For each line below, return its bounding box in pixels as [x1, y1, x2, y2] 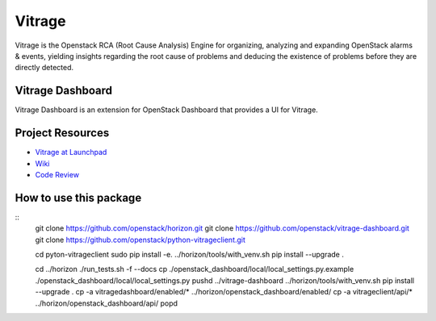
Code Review [35, 169, 80, 179]
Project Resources [15, 126, 110, 140]
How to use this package [15, 190, 142, 205]
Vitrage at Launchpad [35, 148, 107, 157]
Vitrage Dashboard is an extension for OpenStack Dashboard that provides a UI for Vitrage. [15, 105, 318, 115]
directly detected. [15, 63, 74, 73]
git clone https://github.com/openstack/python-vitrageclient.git [35, 235, 246, 244]
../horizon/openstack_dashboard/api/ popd [35, 298, 178, 308]
